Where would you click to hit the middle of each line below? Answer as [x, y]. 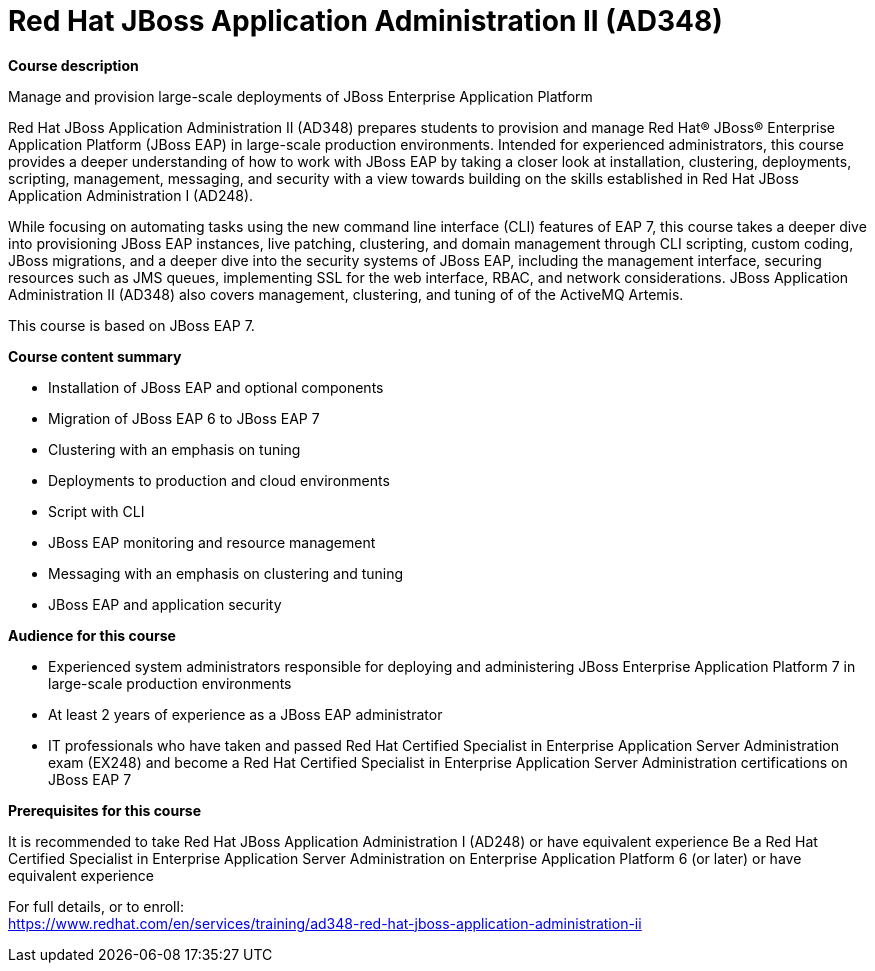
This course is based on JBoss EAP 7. [131, 325]
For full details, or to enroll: [96, 906]
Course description [73, 65]
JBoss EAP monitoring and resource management [212, 542]
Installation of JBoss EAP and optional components [216, 387]
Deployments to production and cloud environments [219, 480]
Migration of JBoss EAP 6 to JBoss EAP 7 [184, 418]
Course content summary [95, 356]
